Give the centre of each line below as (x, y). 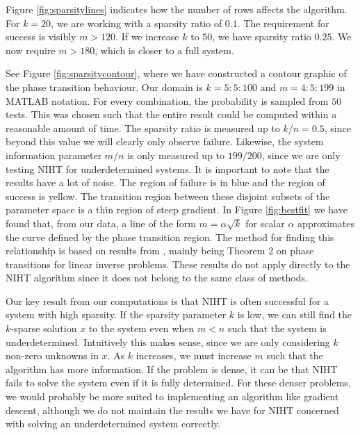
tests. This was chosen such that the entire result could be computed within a (171, 114)
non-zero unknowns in (52, 355)
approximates (326, 223)
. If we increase (147, 36)
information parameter (54, 155)
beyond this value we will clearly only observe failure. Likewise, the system (165, 141)
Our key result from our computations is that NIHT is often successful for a (167, 301)
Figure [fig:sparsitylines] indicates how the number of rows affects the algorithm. (177, 9)
